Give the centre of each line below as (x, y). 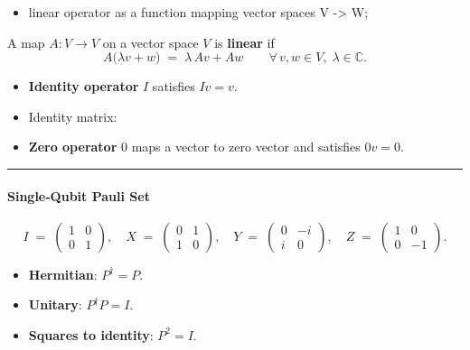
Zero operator (73, 147)
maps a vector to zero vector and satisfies (246, 147)
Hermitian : (63, 274)
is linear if (244, 42)
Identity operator (84, 86)
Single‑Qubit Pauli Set (79, 195)
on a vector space (150, 42)
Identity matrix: (73, 116)
